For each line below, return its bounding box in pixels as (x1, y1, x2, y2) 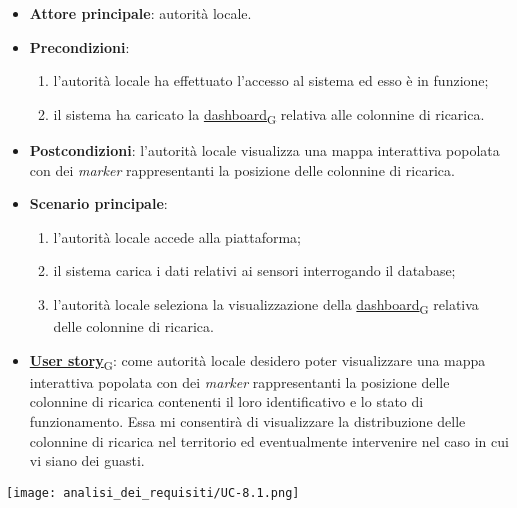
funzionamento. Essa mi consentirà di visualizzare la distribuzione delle (29, 410, 466, 431)
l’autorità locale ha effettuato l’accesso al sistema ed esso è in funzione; (53, 70, 489, 91)
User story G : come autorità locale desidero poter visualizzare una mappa (29, 349, 486, 373)
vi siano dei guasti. (29, 450, 145, 471)
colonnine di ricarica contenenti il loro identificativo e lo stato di (29, 391, 424, 412)
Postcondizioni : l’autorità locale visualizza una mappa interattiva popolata (29, 139, 500, 160)
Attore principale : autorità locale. (29, 3, 252, 23)
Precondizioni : (29, 36, 130, 57)
